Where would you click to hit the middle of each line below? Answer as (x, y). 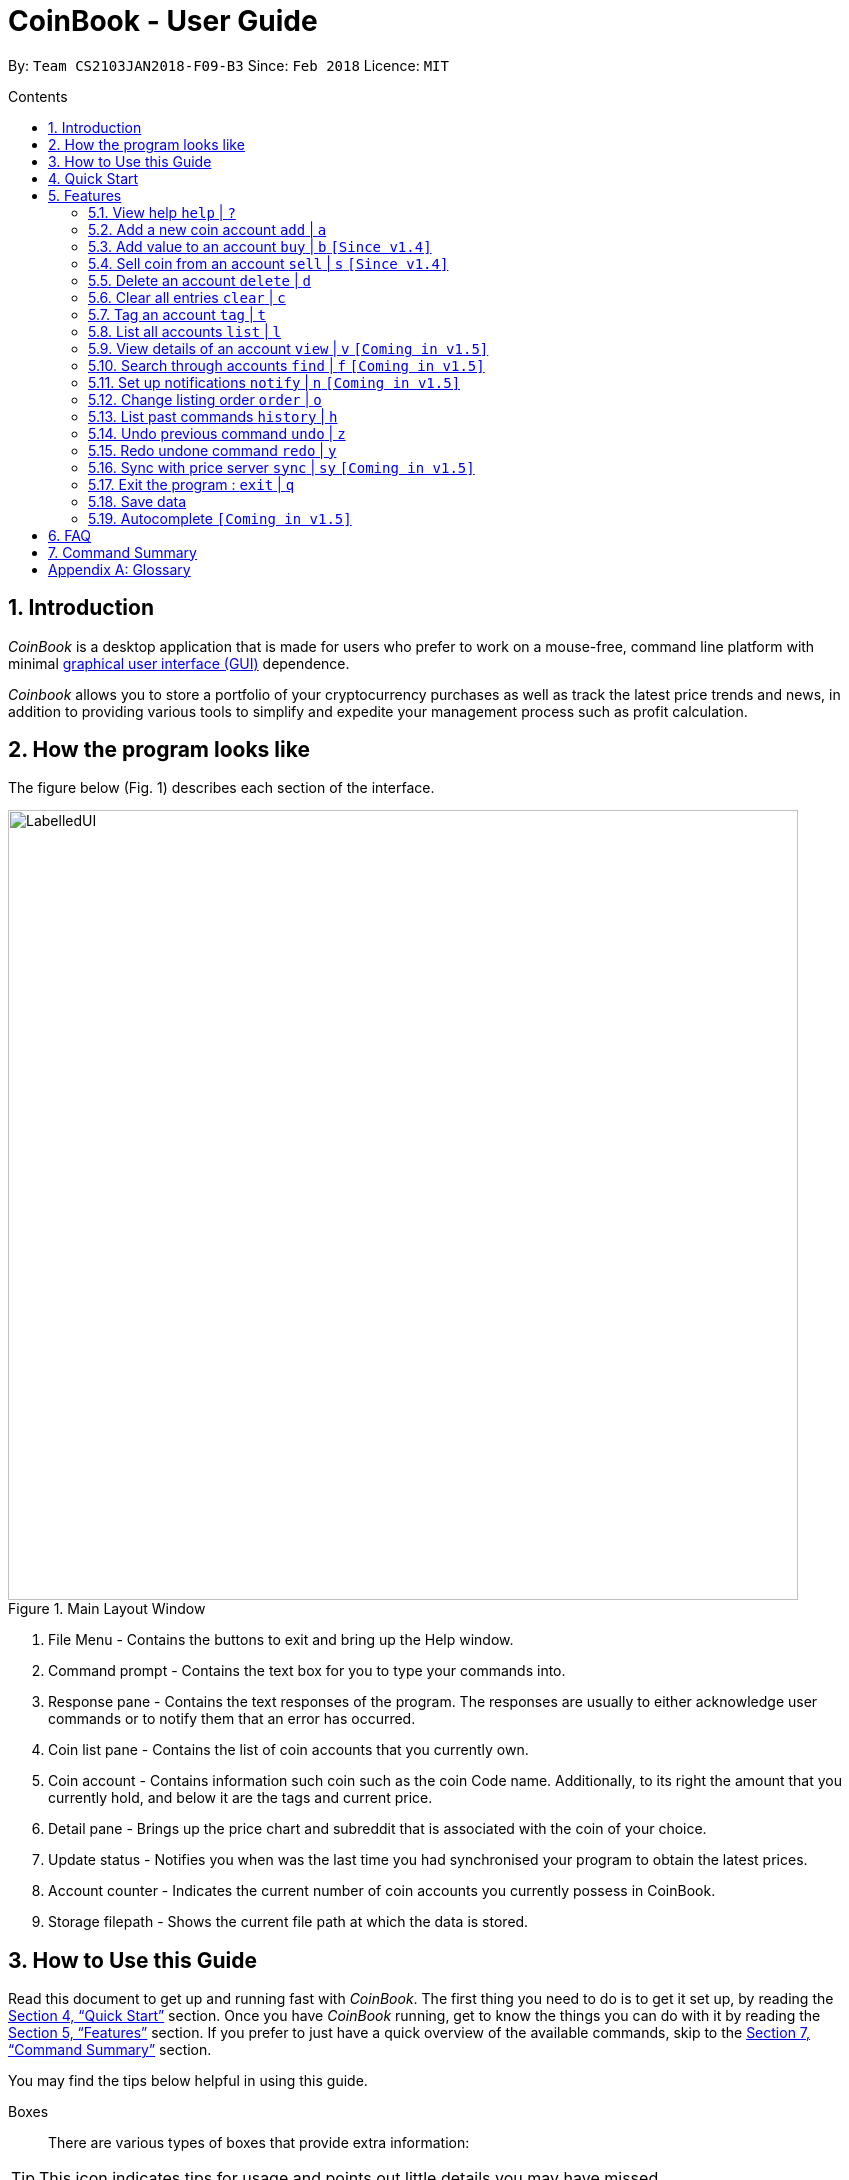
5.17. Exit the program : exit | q (191, 484)
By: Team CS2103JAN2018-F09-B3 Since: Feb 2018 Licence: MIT (228, 65)
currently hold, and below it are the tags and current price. (240, 1798)
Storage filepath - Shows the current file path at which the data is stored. (288, 1922)
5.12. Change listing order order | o (205, 399)
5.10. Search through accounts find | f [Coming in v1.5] (286, 365)
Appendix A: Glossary (119, 569)
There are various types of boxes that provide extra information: (259, 2143)
